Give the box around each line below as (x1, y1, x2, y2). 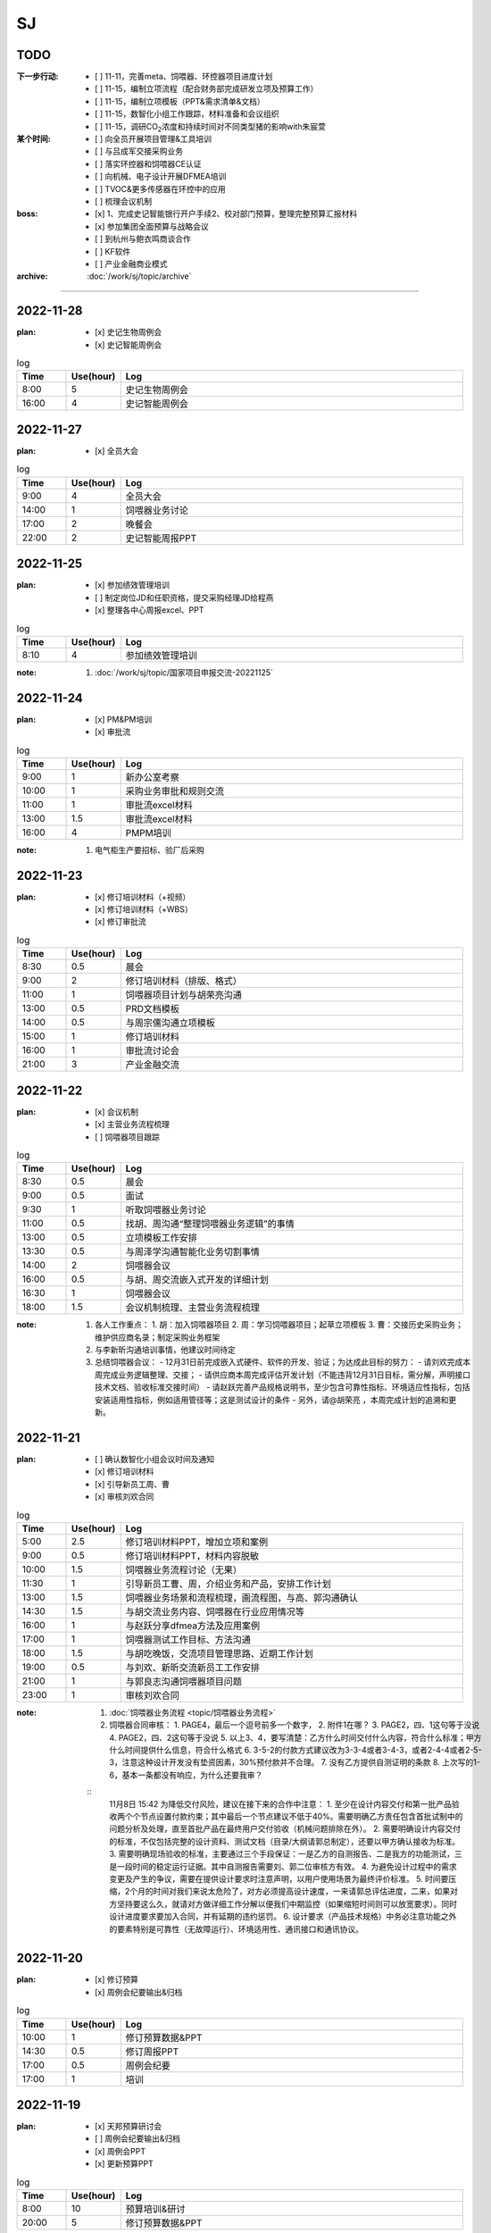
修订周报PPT (125, 2045, 179, 2058)
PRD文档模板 (125, 1003, 180, 1016)
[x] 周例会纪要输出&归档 (95, 1986, 183, 1997)
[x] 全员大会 (95, 445, 138, 456)
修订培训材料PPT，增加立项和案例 (125, 1535, 269, 1548)
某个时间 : (16, 134, 51, 145)
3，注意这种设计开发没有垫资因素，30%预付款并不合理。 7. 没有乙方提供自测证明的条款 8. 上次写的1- (109, 1757, 481, 1768)
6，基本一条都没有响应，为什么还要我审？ (109, 1769, 263, 1780)
